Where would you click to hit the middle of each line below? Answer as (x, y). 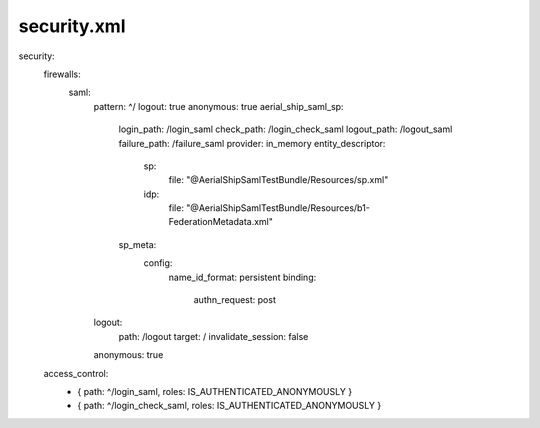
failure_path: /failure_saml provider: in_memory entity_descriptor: (252, 143)
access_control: (76, 373)
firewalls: (62, 74)
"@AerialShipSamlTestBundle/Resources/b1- (278, 208)
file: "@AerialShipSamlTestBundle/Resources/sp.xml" (278, 180)
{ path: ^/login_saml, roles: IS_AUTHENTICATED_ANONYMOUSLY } (215, 391)
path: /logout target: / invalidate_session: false (213, 336)
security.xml (72, 26)
